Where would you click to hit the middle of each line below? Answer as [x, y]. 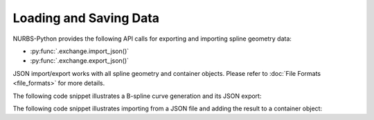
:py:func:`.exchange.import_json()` [80, 51]
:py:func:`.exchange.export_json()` [80, 61]
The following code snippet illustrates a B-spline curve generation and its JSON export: [137, 96]
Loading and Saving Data [86, 18]
